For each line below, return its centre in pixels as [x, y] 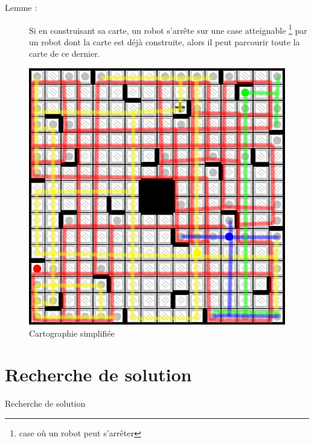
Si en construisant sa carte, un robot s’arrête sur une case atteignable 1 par [168, 29]
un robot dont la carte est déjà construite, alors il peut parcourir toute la [165, 41]
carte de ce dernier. [65, 53]
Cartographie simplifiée [72, 333]
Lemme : [21, 7]
